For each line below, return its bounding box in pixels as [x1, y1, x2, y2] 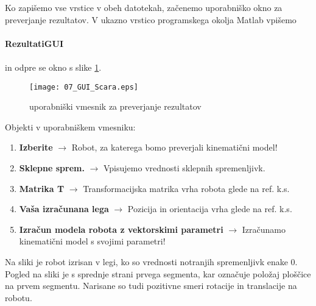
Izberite [19, 141, 53, 154]
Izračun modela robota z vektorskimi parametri [19, 222, 223, 235]
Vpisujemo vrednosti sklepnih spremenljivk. [103, 162, 265, 174]
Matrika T [19, 182, 65, 194]
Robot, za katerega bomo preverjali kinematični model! [71, 141, 278, 154]
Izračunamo [242, 222, 286, 235]
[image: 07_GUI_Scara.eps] [29, 82, 138, 91]
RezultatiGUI [5, 37, 63, 49]
